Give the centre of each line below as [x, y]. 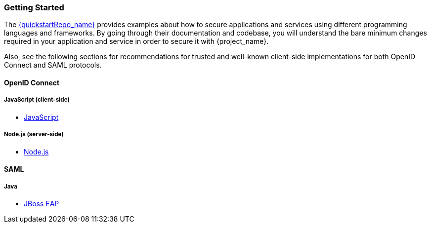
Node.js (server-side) [34, 134]
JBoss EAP [42, 203]
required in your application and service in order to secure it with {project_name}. [136, 41]
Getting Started [34, 7]
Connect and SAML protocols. [53, 65]
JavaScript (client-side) [37, 100]
